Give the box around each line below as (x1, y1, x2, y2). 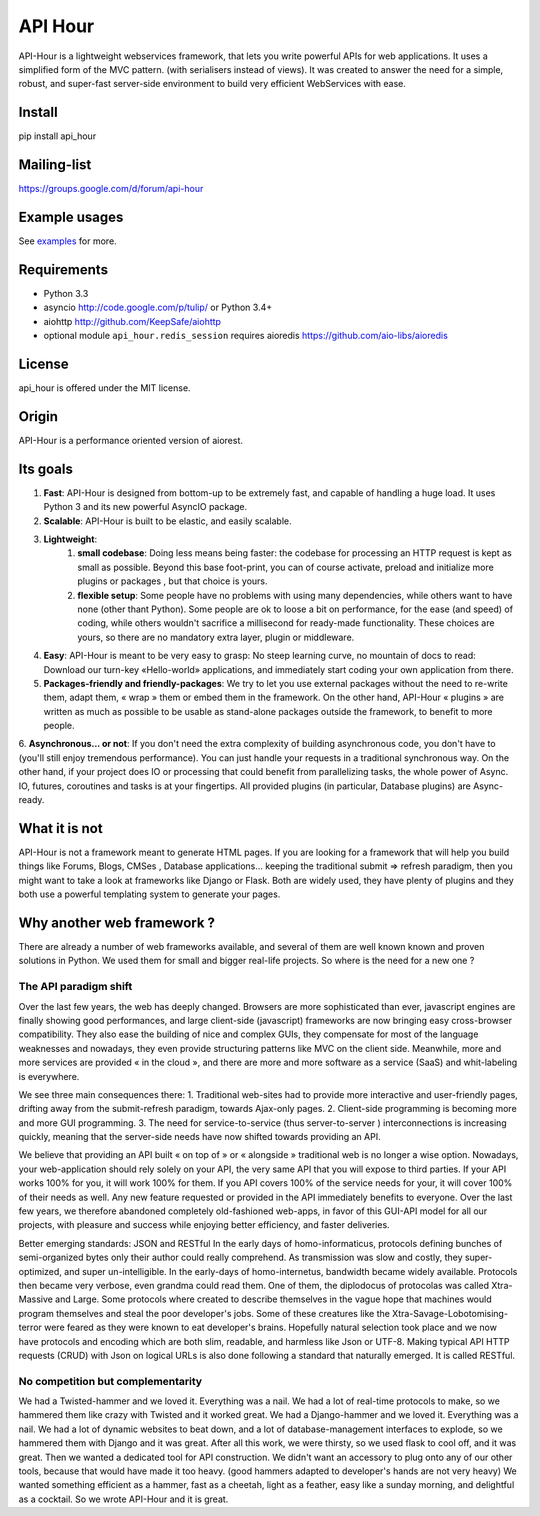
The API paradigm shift (18, 980, 133, 994)
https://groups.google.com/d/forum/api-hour (18, 183, 204, 195)
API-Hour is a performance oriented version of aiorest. (18, 434, 244, 446)
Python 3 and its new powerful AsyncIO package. (43, 501, 248, 513)
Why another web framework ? (18, 914, 215, 931)
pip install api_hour (18, 130, 97, 142)
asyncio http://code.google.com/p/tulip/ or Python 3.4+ (43, 301, 273, 314)
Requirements (18, 261, 109, 278)
